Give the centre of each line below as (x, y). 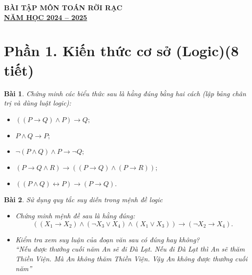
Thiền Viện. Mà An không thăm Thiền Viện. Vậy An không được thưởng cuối (131, 259)
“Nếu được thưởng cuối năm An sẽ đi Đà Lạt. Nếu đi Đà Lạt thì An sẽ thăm (130, 249)
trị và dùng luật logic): (38, 103)
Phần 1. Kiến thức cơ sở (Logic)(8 (121, 51)
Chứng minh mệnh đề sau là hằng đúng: (75, 216)
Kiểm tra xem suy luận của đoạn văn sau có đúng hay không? (107, 239)
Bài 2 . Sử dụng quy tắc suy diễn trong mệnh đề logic (84, 199)
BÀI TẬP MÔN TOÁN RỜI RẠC (63, 7)
